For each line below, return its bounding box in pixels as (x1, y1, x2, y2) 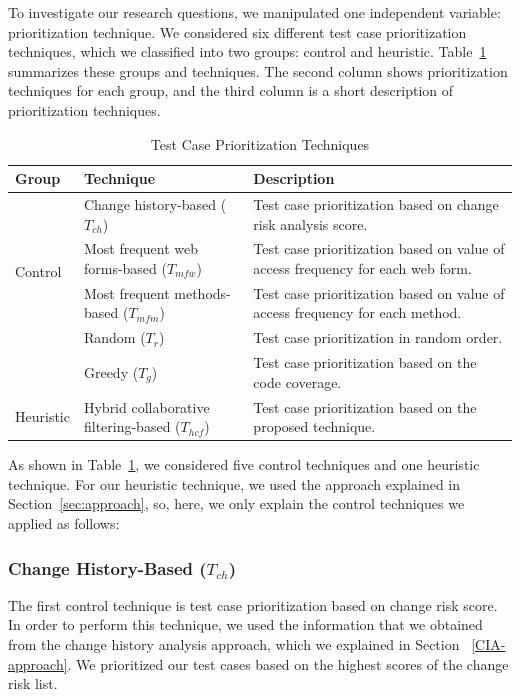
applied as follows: (8, 513, 120, 534)
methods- (174, 282, 231, 303)
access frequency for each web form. (253, 258, 472, 279)
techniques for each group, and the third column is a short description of (8, 80, 454, 101)
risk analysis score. (253, 213, 368, 234)
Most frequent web (83, 238, 199, 259)
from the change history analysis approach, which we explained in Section (8, 634, 460, 655)
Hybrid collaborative (83, 396, 210, 417)
